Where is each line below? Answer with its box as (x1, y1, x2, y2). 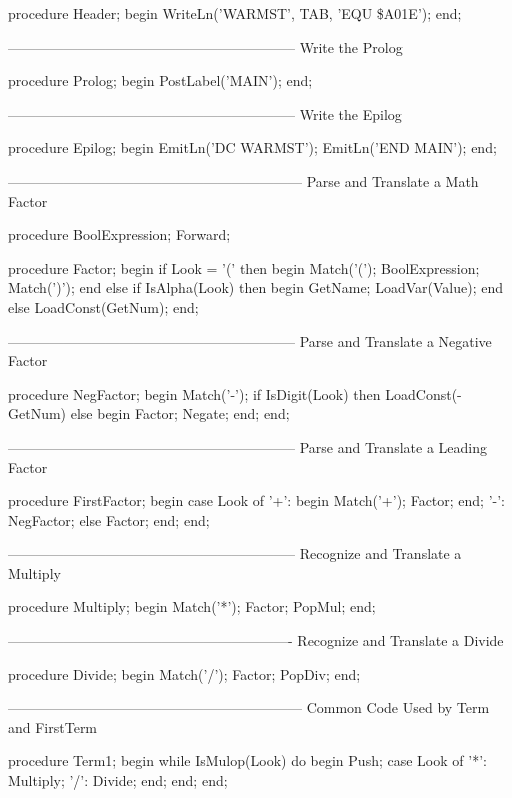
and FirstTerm (8, 716, 98, 737)
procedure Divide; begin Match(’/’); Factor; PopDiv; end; (8, 663, 361, 684)
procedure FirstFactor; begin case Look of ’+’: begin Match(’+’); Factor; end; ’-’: (8, 490, 506, 511)
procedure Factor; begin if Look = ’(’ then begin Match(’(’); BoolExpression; (8, 257, 480, 278)
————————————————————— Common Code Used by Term (8, 697, 490, 718)
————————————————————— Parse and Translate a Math (8, 170, 479, 191)
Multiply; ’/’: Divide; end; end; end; (8, 770, 228, 791)
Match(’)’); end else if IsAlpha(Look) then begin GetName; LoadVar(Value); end (8, 277, 503, 298)
